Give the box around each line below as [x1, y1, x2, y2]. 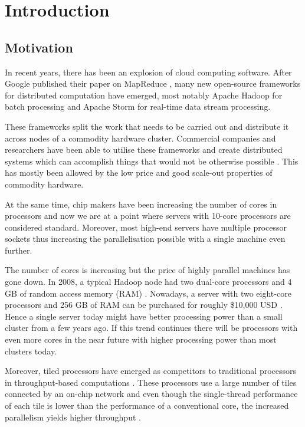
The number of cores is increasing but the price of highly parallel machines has [5, 264, 290, 276]
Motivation [5, 38, 73, 56]
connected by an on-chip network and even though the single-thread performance [5, 387, 298, 400]
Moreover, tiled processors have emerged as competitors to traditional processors [5, 364, 297, 377]
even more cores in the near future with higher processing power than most [5, 333, 277, 346]
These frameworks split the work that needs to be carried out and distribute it [5, 120, 289, 132]
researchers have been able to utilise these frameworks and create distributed [5, 143, 283, 156]
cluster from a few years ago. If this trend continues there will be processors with [5, 321, 298, 334]
